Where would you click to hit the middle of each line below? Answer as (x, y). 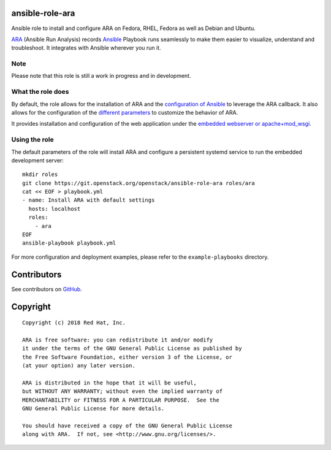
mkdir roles (40, 174)
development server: (37, 160)
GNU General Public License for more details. (93, 409)
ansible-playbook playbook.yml (69, 243)
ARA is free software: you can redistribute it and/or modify (118, 340)
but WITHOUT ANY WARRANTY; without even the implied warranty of (123, 391)
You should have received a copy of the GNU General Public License (127, 425)
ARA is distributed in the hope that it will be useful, (110, 383)
